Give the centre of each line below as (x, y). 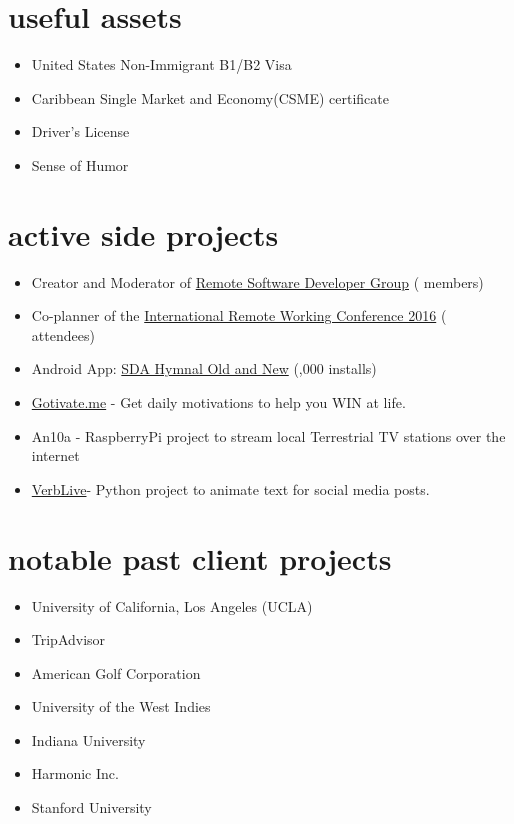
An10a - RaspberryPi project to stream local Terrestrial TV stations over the (268, 435)
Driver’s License (80, 131)
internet (55, 455)
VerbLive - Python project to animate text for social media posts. (230, 488)
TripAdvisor (68, 639)
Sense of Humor (80, 164)
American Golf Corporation (116, 672)
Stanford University (91, 807)
